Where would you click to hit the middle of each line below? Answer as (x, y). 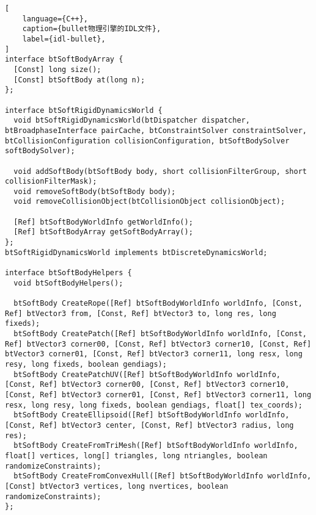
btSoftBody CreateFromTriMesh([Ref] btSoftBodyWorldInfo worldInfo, (156, 446)
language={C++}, (55, 19)
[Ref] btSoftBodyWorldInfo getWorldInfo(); (103, 222)
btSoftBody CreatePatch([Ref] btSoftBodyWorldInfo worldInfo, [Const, (160, 334)
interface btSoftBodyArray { (64, 59)
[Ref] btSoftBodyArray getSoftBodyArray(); (103, 232)
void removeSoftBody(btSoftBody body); (95, 191)
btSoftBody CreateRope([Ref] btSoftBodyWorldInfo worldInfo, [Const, (158, 304)
